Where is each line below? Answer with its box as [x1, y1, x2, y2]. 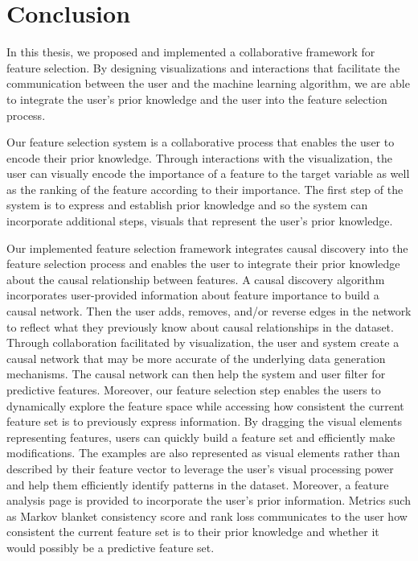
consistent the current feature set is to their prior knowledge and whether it [6, 523, 379, 540]
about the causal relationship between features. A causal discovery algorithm [6, 270, 385, 287]
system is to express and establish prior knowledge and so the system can [6, 196, 368, 213]
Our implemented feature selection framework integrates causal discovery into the [6, 239, 408, 256]
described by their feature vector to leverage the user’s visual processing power [6, 460, 394, 476]
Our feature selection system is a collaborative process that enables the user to [6, 134, 395, 151]
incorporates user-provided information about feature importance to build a [6, 287, 379, 303]
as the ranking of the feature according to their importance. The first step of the [6, 180, 404, 197]
